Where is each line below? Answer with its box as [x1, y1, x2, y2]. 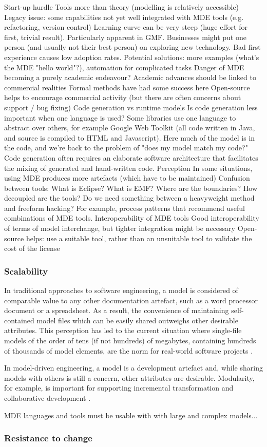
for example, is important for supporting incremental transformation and [4, 382, 234, 393]
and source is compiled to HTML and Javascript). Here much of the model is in [4, 132, 255, 143]
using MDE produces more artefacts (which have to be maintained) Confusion [4, 172, 250, 183]
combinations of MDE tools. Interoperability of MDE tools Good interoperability [4, 212, 259, 223]
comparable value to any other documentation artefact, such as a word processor [4, 295, 258, 305]
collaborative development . [4, 393, 91, 403]
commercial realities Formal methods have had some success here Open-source [4, 82, 250, 92]
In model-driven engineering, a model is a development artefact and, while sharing [4, 362, 263, 373]
